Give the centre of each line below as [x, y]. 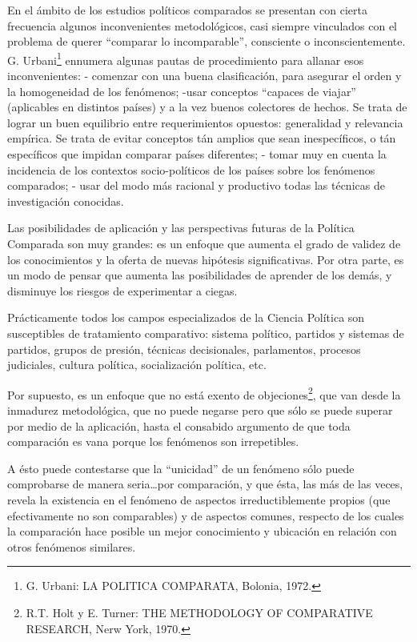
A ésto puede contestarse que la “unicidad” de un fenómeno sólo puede [181, 468]
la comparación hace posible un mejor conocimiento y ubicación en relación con [202, 531]
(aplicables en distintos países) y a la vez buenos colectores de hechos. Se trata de [207, 107]
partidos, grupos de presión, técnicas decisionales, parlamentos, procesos [184, 349]
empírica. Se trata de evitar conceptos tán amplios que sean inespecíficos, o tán [202, 138]
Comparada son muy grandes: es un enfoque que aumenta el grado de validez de [204, 243]
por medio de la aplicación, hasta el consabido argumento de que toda [179, 425]
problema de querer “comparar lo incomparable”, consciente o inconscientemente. [206, 41]
